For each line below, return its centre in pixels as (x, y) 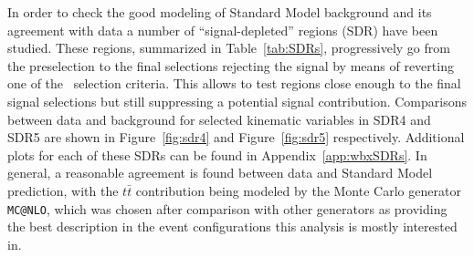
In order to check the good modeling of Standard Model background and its (220, 12)
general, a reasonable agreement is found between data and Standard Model (220, 173)
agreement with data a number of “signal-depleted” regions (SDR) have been (223, 30)
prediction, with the (63, 190)
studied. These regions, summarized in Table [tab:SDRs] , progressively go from (229, 48)
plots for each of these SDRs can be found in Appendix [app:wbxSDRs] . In (217, 154)
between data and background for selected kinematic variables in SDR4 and (219, 119)
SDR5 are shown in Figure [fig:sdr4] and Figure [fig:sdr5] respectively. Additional (236, 137)
